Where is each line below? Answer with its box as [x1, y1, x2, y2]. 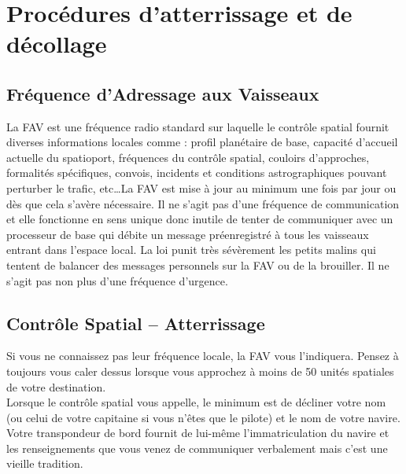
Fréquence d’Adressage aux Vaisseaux [6, 81, 319, 105]
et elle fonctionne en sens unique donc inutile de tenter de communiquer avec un [6, 211, 393, 227]
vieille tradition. [6, 455, 83, 472]
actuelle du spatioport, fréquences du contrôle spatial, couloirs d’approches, [6, 149, 370, 165]
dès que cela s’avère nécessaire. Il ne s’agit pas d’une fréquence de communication [6, 195, 400, 211]
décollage [6, 28, 107, 60]
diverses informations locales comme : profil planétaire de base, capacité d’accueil [6, 134, 398, 150]
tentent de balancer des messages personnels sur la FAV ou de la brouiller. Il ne [6, 256, 389, 273]
